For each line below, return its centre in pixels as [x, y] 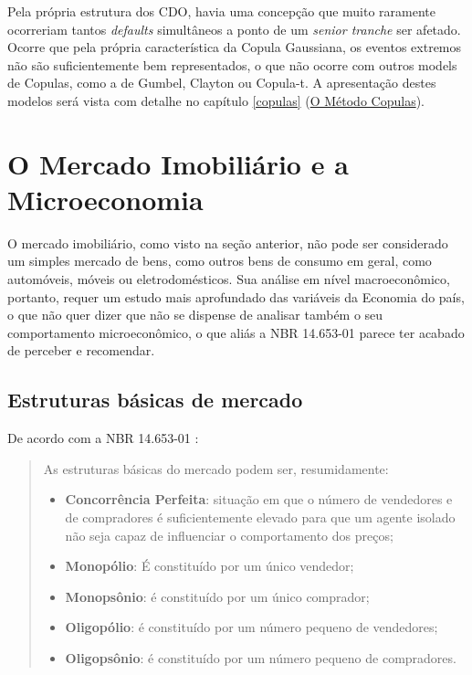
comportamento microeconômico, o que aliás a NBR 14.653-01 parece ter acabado [236, 332]
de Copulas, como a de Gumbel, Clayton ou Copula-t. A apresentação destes [222, 83]
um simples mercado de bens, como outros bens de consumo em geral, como [220, 261]
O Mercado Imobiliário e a [178, 163]
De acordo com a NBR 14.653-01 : [103, 438]
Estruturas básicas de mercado [155, 400]
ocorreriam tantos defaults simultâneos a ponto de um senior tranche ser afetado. [234, 29]
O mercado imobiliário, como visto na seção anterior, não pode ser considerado [228, 243]
